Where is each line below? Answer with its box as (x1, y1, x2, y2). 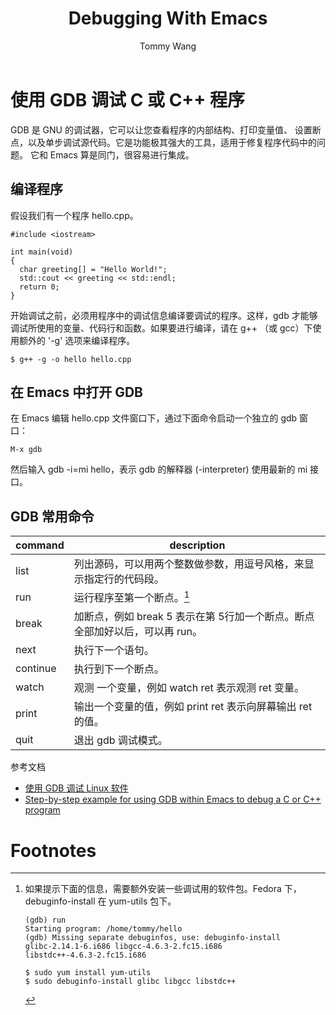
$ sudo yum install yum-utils (24, 968, 152, 978)
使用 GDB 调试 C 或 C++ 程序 (10, 88, 245, 111)
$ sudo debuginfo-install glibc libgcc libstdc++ (24, 977, 237, 987)
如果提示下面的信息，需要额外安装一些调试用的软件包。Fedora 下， (24, 883, 302, 895)
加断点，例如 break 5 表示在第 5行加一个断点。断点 (73, 610, 315, 624)
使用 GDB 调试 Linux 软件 (24, 782, 129, 794)
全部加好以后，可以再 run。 (73, 625, 203, 639)
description (169, 538, 226, 552)
